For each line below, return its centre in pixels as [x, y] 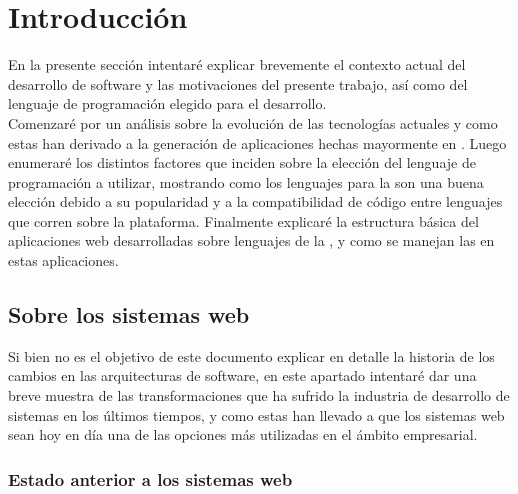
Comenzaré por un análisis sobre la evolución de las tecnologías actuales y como [253, 122]
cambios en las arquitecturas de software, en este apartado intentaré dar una [242, 375]
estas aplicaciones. [63, 260]
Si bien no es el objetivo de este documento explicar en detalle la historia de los [251, 355]
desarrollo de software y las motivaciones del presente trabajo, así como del [238, 83]
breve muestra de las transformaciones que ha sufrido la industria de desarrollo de [259, 395]
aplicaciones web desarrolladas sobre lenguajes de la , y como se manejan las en [251, 240]
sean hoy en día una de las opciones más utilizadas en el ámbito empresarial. [243, 434]
